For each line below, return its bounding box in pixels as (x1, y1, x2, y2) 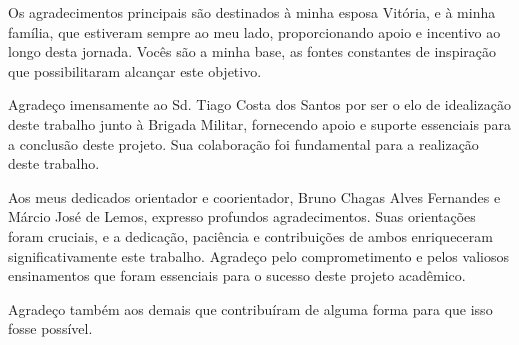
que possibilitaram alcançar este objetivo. (8, 60, 262, 81)
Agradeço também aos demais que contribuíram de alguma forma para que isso (8, 298, 493, 319)
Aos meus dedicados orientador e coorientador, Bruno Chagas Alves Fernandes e (8, 186, 501, 207)
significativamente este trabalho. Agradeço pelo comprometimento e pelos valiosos (8, 245, 509, 266)
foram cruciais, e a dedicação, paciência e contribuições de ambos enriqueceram (8, 225, 493, 246)
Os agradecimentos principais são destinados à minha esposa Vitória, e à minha (8, 2, 496, 22)
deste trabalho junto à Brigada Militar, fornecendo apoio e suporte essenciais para (8, 113, 511, 134)
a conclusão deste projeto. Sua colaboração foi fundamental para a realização (8, 133, 479, 154)
